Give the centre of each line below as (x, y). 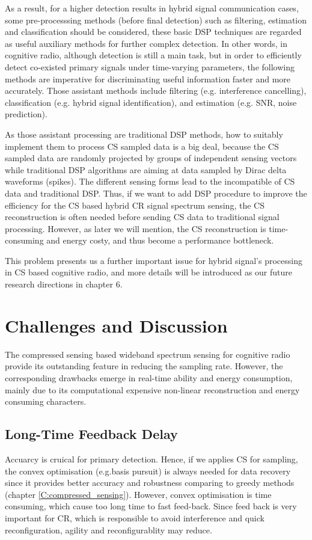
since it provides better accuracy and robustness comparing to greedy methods (150, 483)
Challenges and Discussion (116, 325)
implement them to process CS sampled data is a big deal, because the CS (142, 146)
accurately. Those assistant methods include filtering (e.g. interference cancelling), (156, 91)
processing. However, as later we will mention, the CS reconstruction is (136, 228)
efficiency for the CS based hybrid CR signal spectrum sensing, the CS (135, 205)
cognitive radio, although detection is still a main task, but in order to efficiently (153, 55)
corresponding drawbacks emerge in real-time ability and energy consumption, (149, 377)
